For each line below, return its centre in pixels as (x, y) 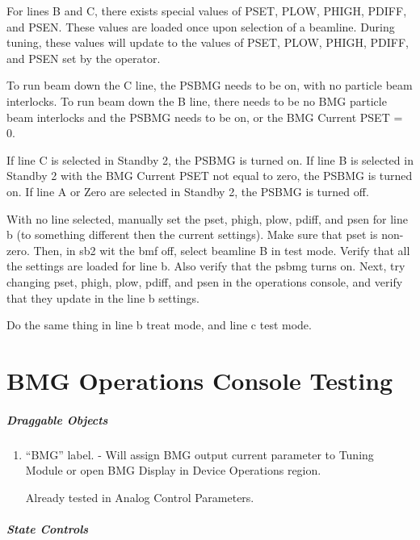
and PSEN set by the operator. (84, 58)
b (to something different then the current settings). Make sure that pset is (192, 234)
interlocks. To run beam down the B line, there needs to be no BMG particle (197, 100)
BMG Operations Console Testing (200, 380)
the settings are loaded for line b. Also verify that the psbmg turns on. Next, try (206, 266)
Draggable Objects (57, 419)
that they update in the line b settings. (103, 297)
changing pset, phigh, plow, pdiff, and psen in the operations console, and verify (205, 281)
